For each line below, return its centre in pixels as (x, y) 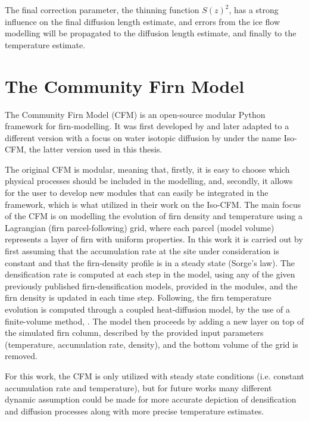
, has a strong (254, 10)
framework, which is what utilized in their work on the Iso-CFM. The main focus (153, 204)
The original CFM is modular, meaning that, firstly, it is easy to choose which (147, 169)
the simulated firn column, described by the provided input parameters (134, 333)
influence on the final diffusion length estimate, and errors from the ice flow (142, 21)
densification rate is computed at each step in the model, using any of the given (150, 274)
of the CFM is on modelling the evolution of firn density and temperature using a (154, 216)
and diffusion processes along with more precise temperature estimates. (135, 411)
